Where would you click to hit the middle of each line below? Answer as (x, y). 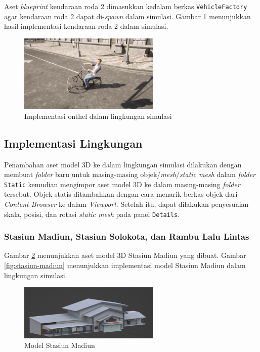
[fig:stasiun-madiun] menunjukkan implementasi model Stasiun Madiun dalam (125, 265)
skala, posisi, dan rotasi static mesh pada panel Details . (92, 214)
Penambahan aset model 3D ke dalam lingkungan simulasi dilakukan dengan (123, 164)
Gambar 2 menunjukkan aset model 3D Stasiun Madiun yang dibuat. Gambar (125, 255)
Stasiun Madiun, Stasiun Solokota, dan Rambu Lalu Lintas (127, 236)
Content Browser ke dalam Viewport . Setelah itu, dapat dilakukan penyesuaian (126, 204)
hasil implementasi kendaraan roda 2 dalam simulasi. (86, 26)
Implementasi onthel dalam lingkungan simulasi (98, 116)
